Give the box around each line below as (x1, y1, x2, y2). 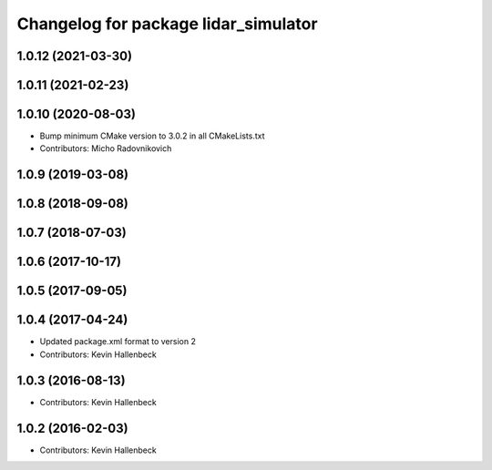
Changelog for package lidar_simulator (16, 14, 318, 34)
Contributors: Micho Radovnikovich (39, 143, 172, 154)
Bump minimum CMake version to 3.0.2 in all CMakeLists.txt (39, 130, 265, 141)
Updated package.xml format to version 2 (39, 336, 196, 347)
